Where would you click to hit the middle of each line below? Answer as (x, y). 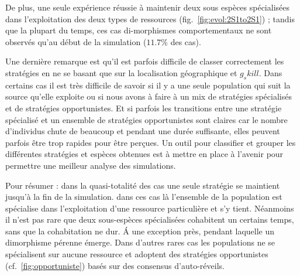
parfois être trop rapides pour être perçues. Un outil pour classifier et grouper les (151, 142)
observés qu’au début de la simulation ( (76, 41)
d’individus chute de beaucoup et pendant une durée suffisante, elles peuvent (143, 131)
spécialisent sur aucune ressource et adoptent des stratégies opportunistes (137, 254)
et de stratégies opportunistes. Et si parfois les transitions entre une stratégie (144, 108)
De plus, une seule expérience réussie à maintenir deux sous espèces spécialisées (148, 7)
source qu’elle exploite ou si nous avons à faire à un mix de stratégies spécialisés (149, 96)
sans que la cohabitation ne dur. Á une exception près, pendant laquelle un (140, 231)
